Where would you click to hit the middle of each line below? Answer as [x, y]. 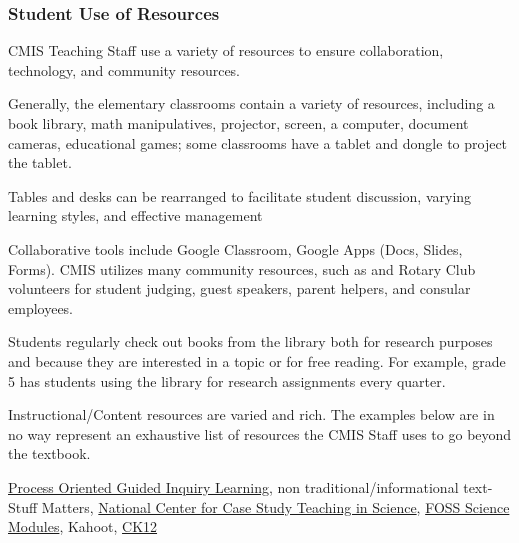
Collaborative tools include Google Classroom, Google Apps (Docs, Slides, [235, 248]
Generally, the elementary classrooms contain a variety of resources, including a [251, 103]
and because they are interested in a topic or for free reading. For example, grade [257, 360]
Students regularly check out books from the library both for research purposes [250, 341]
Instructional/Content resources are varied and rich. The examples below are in [251, 414]
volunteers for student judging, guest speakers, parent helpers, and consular [239, 288]
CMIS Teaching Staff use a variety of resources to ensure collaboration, [226, 50]
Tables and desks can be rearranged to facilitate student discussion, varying [240, 195]
